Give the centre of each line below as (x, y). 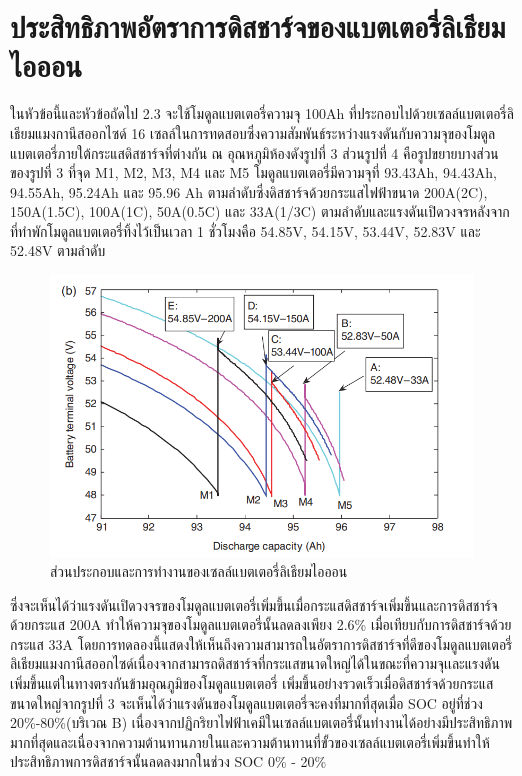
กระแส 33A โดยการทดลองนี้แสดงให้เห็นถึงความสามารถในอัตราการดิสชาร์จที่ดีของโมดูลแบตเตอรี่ (261, 643)
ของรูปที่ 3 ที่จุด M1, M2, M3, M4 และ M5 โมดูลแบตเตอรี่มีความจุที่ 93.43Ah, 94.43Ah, (253, 172)
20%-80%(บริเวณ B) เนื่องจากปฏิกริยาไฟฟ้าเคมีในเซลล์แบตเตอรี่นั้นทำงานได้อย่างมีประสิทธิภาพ (261, 722)
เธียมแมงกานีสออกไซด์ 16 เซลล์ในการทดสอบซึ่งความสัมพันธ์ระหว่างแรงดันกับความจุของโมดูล (253, 132)
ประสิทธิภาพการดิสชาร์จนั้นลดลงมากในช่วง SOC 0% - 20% (168, 761)
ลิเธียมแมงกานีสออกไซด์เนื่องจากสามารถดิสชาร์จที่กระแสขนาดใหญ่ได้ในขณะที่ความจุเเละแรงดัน (255, 663)
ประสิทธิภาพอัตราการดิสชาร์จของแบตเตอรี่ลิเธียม (258, 26)
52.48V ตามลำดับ (58, 250)
